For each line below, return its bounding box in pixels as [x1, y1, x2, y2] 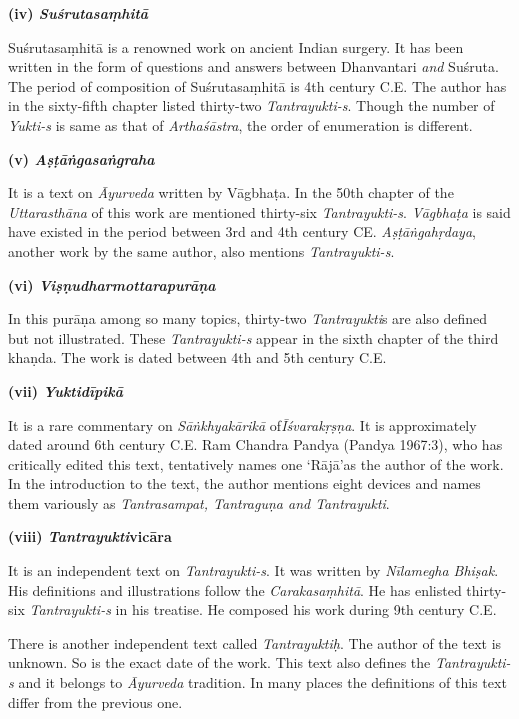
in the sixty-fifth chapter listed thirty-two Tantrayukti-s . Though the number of [8, 95, 495, 116]
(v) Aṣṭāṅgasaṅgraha [8, 148, 155, 169]
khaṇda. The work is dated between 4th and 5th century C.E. [8, 347, 387, 368]
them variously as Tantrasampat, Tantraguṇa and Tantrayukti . [8, 492, 390, 513]
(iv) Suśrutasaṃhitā [8, 3, 149, 23]
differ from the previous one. [8, 691, 183, 712]
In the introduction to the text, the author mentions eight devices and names [8, 473, 481, 494]
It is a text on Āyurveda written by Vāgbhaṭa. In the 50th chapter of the [8, 182, 454, 203]
